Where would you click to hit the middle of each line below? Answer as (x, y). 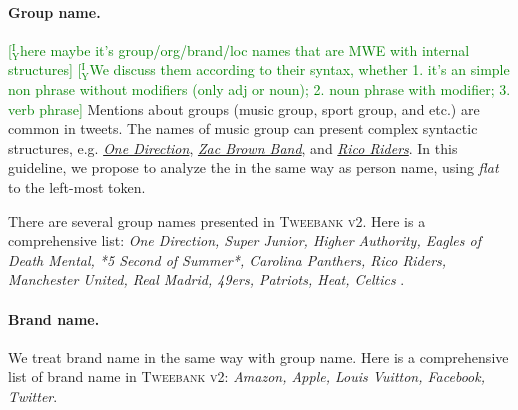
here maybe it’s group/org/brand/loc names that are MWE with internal (245, 49)
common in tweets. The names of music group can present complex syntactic (243, 128)
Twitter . (33, 395)
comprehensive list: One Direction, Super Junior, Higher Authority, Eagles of (244, 240)
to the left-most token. (77, 186)
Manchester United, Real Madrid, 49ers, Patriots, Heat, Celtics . (206, 279)
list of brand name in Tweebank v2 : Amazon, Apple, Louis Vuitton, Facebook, (246, 376)
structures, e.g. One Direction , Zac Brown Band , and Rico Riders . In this (233, 147)
